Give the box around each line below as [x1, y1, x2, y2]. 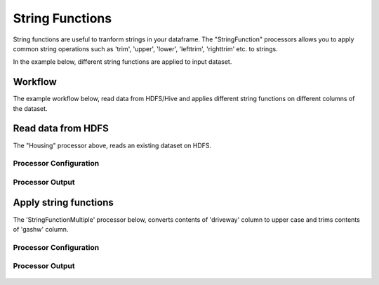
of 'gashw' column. [13, 225, 69, 233]
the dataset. [13, 104, 48, 112]
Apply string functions [13, 197, 114, 208]
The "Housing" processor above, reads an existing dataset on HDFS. [13, 141, 212, 150]
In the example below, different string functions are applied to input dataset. [13, 58, 232, 66]
